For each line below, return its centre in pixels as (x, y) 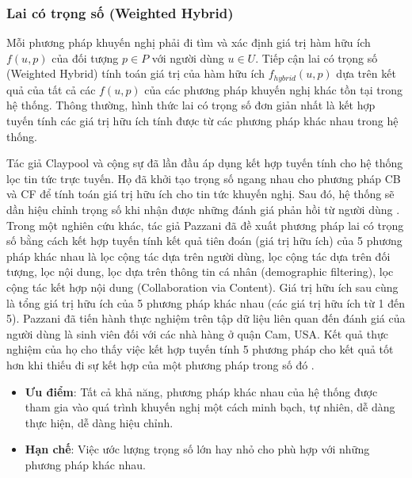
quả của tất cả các (51, 89)
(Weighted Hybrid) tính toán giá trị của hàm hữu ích (136, 73)
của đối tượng (85, 57)
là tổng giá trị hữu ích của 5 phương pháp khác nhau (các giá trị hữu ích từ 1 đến (206, 302)
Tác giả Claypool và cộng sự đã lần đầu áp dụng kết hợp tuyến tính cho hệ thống (205, 163)
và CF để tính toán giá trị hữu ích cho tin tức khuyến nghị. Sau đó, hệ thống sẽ (200, 194)
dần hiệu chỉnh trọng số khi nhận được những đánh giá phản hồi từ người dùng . (203, 210)
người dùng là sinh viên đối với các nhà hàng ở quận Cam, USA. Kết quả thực (197, 333)
